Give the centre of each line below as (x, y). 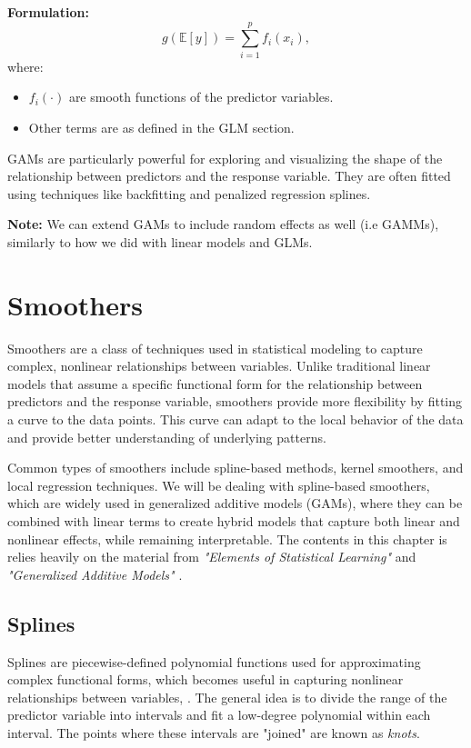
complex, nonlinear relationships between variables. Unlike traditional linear (219, 366)
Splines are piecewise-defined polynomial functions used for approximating (214, 661)
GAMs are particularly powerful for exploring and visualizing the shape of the (225, 158)
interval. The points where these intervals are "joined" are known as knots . (214, 732)
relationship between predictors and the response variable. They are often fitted (229, 176)
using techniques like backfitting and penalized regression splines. (189, 193)
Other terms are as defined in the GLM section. (161, 127)
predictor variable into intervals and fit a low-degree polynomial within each (219, 715)
